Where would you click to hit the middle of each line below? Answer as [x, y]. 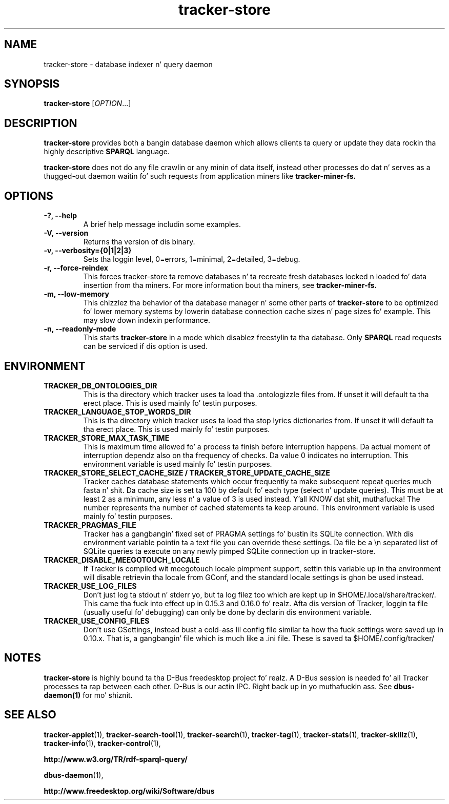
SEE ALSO [30, 715]
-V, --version [66, 233]
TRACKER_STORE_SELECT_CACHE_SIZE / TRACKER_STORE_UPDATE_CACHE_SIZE [187, 472]
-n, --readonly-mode [80, 329]
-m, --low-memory [76, 294]
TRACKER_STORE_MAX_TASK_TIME [107, 438]
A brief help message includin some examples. [162, 224]
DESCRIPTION [41, 123]
